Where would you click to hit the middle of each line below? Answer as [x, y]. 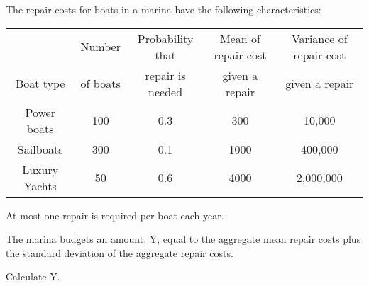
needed [166, 91]
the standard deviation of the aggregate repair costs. [120, 252]
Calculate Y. [33, 276]
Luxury [40, 169]
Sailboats [40, 149]
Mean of [240, 38]
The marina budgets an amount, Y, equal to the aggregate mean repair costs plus [183, 239]
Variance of [319, 38]
